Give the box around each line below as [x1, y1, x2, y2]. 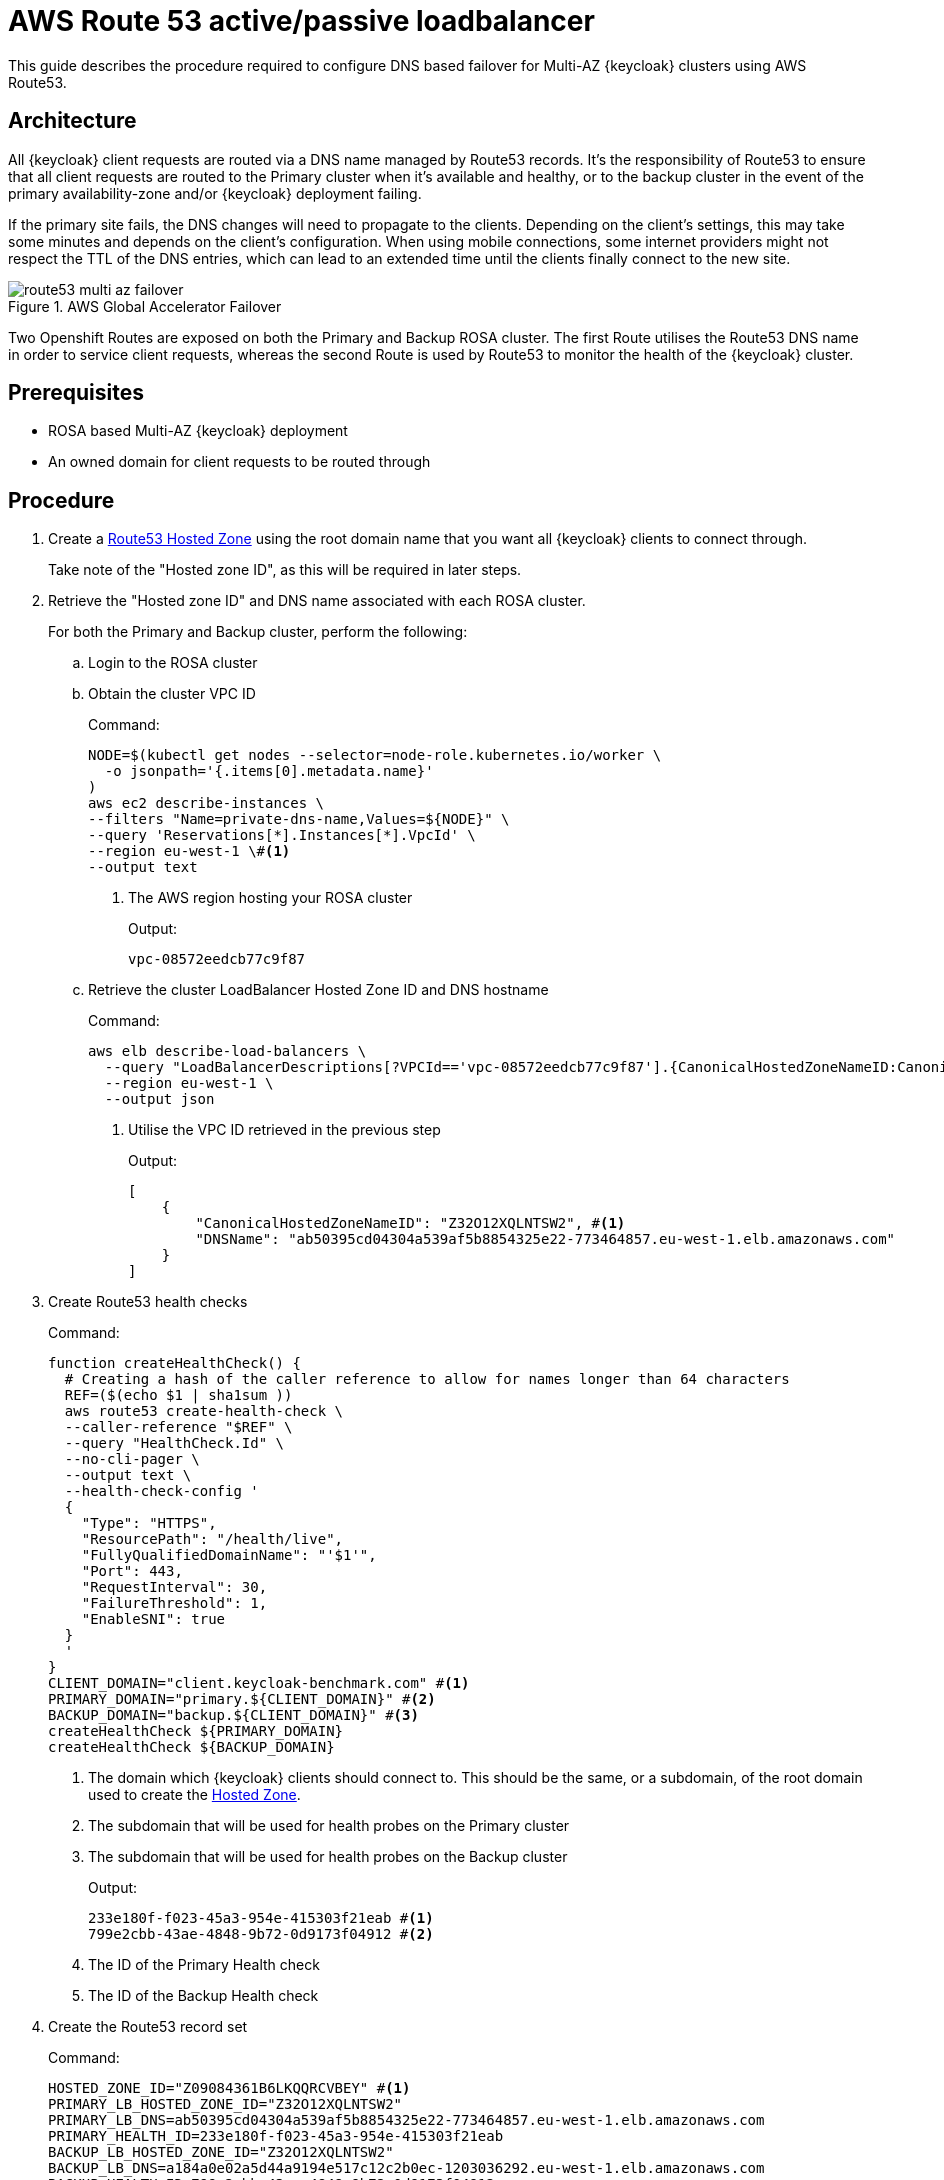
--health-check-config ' [64, 1483, 259, 1500]
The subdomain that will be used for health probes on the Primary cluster [88, 1817, 570, 1835]
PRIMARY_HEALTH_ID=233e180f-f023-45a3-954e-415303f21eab [48, 2128, 504, 2145]
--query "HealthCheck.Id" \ [64, 1435, 285, 1452]
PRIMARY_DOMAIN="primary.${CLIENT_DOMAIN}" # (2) [48, 1691, 436, 1708]
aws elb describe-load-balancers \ [88, 1043, 367, 1060]
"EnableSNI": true [81, 1611, 226, 1628]
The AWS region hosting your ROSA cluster [128, 889, 413, 907]
